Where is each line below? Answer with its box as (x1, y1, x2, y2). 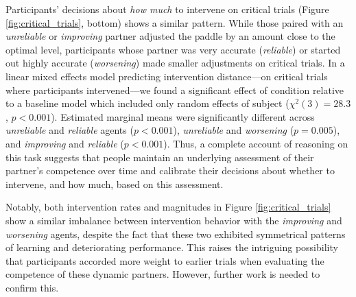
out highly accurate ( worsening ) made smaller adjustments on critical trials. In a (5, 56, 345, 70)
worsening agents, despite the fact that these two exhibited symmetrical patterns (5, 226, 346, 241)
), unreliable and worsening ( (173, 123, 294, 137)
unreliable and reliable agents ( (5, 123, 134, 137)
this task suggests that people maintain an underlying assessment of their (5, 150, 314, 164)
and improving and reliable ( (5, 136, 124, 150)
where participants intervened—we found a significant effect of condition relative (5, 82, 344, 97)
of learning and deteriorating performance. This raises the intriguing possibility (5, 240, 338, 254)
